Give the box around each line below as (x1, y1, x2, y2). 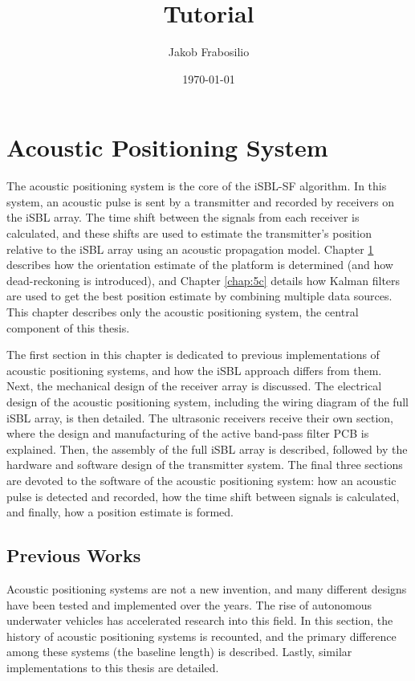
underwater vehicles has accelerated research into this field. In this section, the (6, 612, 393, 629)
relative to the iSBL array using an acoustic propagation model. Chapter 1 (6, 240, 374, 257)
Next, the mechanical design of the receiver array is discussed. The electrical (6, 377, 382, 394)
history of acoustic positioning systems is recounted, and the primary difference (6, 627, 397, 644)
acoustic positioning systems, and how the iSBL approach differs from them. (6, 361, 382, 378)
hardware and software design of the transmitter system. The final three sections (6, 456, 403, 473)
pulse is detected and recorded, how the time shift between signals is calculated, (6, 487, 400, 504)
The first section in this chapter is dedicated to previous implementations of (6, 346, 380, 363)
